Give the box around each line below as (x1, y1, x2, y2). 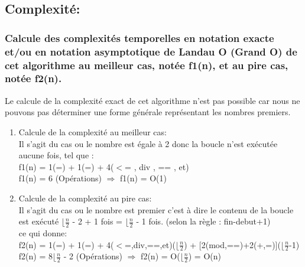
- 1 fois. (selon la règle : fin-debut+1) (136, 215, 271, 227)
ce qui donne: (18, 226, 67, 239)
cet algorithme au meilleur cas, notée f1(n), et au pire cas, (5, 57, 288, 72)
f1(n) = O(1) (120, 172, 167, 184)
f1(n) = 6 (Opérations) (18, 172, 102, 184)
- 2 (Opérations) (63, 250, 123, 262)
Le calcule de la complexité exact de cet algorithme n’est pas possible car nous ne (5, 94, 300, 106)
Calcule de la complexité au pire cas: (18, 191, 152, 204)
